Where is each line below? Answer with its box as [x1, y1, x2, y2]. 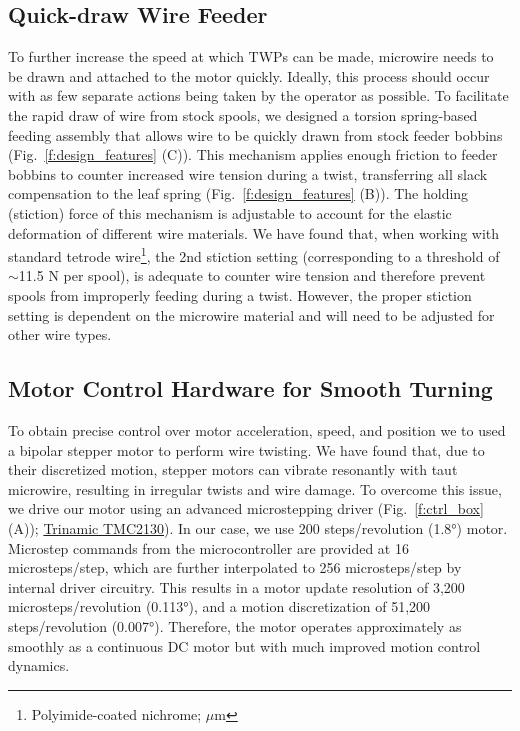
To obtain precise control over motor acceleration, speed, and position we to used [8, 419, 506, 440]
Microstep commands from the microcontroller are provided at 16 [8, 537, 409, 558]
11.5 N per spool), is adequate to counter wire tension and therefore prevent [18, 265, 486, 286]
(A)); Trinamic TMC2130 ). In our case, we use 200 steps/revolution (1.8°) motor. [8, 517, 508, 538]
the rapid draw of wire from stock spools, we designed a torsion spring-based [8, 104, 478, 125]
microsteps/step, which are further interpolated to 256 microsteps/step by [8, 557, 462, 578]
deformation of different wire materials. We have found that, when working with [8, 222, 500, 243]
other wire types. [8, 324, 112, 345]
